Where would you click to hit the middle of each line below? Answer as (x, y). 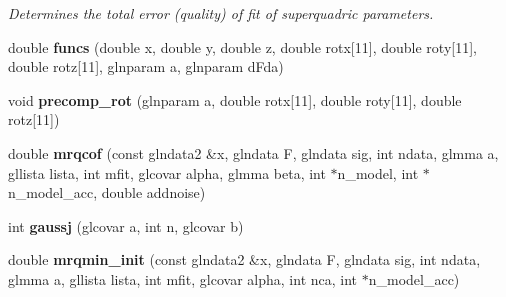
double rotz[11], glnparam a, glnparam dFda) (146, 66)
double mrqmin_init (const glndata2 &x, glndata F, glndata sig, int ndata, (244, 259)
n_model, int (378, 172)
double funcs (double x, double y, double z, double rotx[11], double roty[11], (242, 46)
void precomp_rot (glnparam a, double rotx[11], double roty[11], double (235, 99)
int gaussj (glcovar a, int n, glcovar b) (126, 225)
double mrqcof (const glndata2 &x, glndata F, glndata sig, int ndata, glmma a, (253, 152)
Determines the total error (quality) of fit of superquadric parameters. (221, 13)
